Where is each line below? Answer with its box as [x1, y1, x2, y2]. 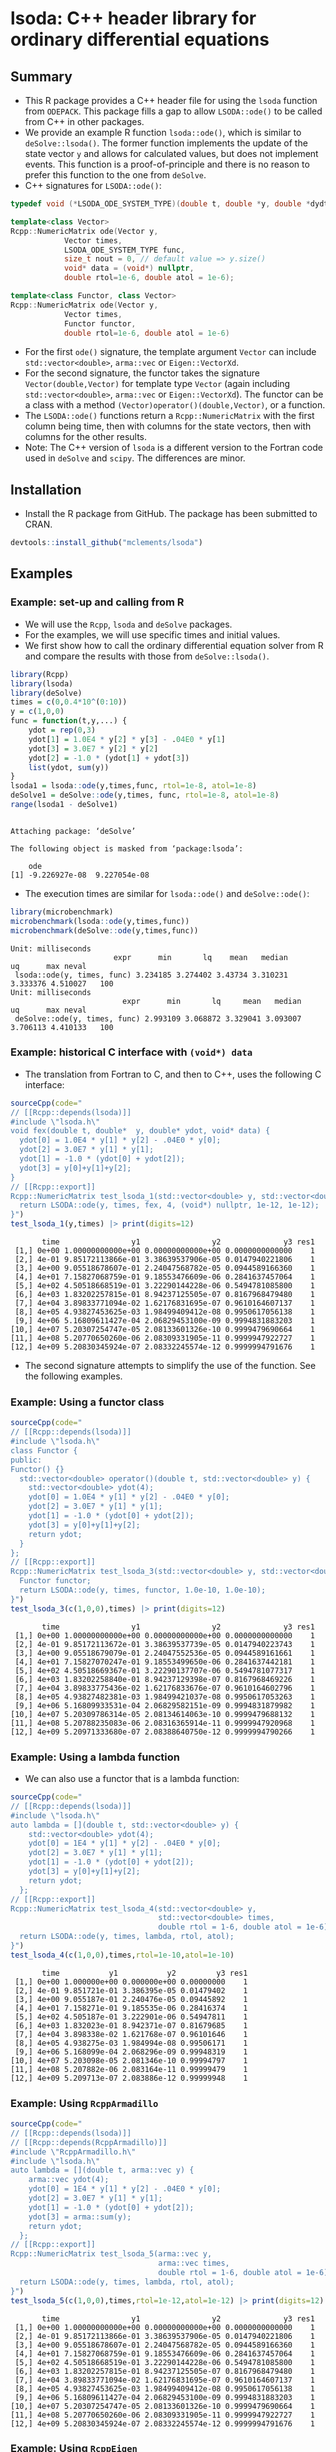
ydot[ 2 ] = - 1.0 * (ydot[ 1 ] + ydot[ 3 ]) [28, 753, 190, 763]
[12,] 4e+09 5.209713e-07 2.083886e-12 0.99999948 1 [10, 2073, 248, 2083]
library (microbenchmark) [10, 907, 114, 917]
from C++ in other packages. [24, 116, 145, 127]
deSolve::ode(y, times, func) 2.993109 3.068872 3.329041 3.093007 [14, 1013, 302, 1024]
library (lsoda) [10, 678, 74, 689]
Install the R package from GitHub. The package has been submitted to [24, 508, 318, 520]
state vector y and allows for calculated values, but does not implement [24, 148, 319, 159]
